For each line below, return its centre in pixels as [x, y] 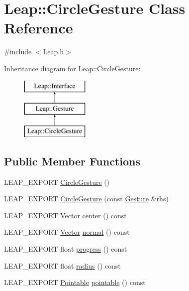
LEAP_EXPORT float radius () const [62, 265]
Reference [39, 28]
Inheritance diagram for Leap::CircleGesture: [72, 68]
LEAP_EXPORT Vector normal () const [67, 232]
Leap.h [53, 52]
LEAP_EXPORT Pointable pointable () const [75, 282]
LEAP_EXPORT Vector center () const [65, 215]
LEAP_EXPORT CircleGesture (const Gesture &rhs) [86, 199]
